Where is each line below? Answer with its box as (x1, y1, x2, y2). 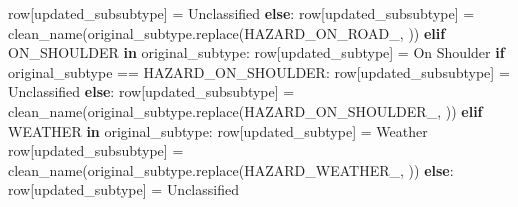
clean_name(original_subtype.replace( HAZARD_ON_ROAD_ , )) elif (8, 22, 446, 43)
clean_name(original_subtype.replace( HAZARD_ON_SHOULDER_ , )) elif (8, 100, 483, 121)
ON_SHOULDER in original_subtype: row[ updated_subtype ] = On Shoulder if (8, 42, 505, 63)
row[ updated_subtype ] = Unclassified (8, 179, 239, 200)
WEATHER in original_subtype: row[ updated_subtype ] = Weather (8, 120, 428, 141)
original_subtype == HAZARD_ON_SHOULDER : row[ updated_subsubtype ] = (8, 61, 510, 82)
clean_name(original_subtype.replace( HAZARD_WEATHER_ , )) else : (8, 159, 454, 180)
